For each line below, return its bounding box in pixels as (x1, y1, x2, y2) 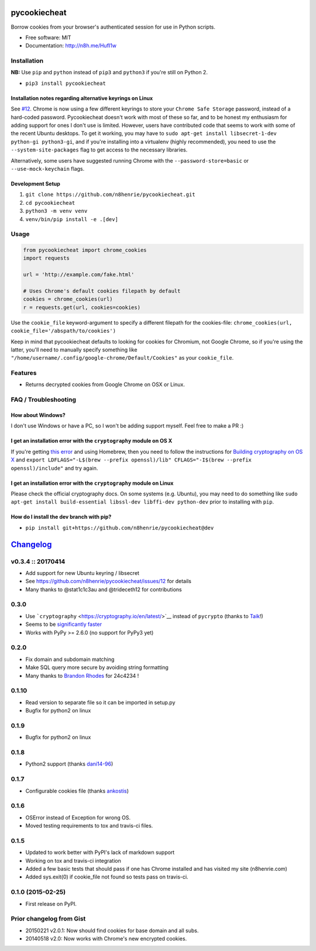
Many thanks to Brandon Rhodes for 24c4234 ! (25, 672, 139, 679)
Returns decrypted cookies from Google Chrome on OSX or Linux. (25, 381, 186, 388)
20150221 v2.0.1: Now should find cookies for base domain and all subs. (25, 927, 199, 934)
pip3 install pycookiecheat (25, 80, 107, 87)
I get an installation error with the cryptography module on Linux (11, 480, 174, 487)
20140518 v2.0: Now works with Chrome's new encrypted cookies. (25, 935, 187, 942)
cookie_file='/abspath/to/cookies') (11, 328, 116, 335)
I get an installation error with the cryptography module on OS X (11, 437, 173, 445)
